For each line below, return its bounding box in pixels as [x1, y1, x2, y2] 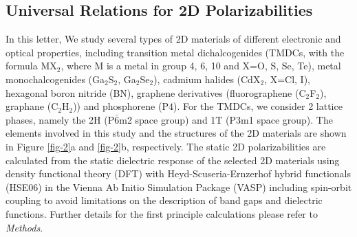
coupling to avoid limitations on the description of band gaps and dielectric [6, 193, 323, 207]
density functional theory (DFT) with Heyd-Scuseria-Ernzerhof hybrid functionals [6, 166, 351, 181]
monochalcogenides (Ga [6, 71, 105, 86]
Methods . [6, 220, 43, 234]
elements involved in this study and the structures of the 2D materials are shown [6, 126, 347, 140]
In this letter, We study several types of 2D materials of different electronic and [6, 32, 341, 46]
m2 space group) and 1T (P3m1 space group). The [119, 112, 333, 126]
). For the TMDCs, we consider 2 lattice [173, 99, 343, 113]
